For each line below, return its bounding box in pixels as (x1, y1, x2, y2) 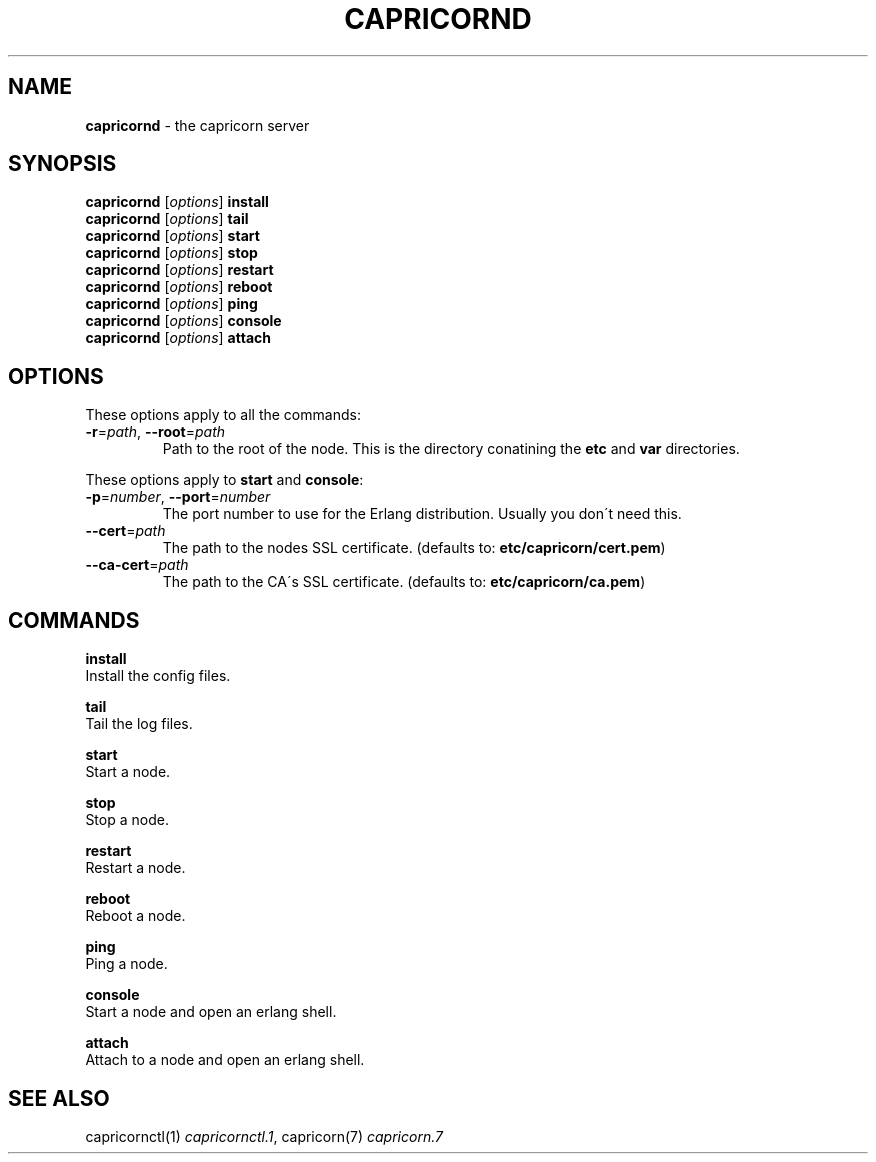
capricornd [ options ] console (85, 312, 282, 330)
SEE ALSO (8, 1085, 110, 1111)
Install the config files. (85, 667, 231, 685)
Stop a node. (85, 811, 169, 829)
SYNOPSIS (8, 151, 117, 177)
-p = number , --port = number (85, 488, 271, 506)
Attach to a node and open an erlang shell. (85, 1051, 365, 1069)
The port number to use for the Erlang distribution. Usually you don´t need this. (162, 505, 682, 523)
